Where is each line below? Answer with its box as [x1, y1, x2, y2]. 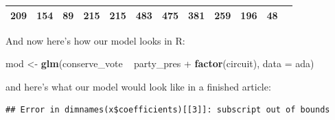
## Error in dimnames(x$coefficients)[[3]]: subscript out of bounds [5, 105, 330, 115]
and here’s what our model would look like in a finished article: [5, 79, 271, 93]
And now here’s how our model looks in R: [5, 33, 185, 47]
